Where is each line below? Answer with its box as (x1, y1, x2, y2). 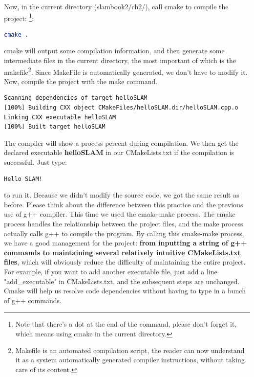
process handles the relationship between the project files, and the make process (4, 219, 243, 228)
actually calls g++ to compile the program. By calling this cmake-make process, (4, 228, 244, 238)
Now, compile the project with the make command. (4, 76, 158, 86)
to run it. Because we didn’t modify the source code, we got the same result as (4, 190, 239, 200)
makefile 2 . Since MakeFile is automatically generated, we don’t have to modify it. (4, 65, 248, 77)
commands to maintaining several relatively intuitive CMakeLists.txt (4, 247, 241, 257)
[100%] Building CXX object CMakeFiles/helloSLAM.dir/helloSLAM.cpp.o (4, 104, 238, 111)
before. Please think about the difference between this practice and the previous (4, 199, 243, 209)
